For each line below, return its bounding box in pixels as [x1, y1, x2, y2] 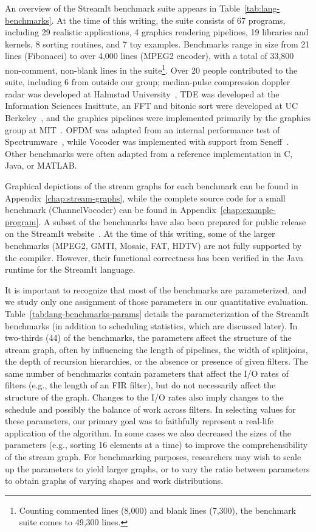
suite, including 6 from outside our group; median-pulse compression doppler [5, 75, 290, 88]
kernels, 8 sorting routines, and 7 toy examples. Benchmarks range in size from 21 [5, 37, 310, 50]
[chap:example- [220, 203, 276, 216]
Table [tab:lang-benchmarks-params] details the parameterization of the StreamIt [5, 307, 309, 320]
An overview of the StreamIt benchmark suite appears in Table [5, 2, 240, 14]
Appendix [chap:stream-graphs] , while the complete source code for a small [5, 191, 286, 204]
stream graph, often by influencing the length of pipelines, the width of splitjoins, [5, 343, 308, 355]
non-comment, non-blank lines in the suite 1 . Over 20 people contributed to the [5, 61, 298, 76]
